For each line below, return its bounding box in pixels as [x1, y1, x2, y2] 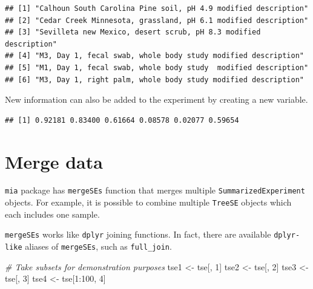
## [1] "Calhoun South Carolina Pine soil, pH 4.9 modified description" [5, 4, 309, 13]
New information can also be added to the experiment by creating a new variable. [5, 93, 308, 106]
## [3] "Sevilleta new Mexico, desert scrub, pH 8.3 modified [5, 28, 261, 37]
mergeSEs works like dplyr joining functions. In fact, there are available [5, 228, 271, 241]
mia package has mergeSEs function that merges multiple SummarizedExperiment [5, 184, 305, 196]
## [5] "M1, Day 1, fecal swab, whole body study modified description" [5, 63, 309, 72]
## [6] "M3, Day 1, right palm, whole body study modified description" [5, 75, 304, 84]
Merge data [5, 149, 103, 174]
